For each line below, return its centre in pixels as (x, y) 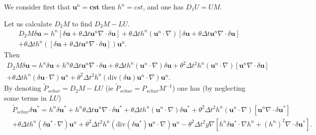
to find (82, 23)
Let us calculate (28, 23)
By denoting (23, 88)
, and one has (163, 6)
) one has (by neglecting (209, 88)
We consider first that (37, 6)
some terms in (25, 97)
